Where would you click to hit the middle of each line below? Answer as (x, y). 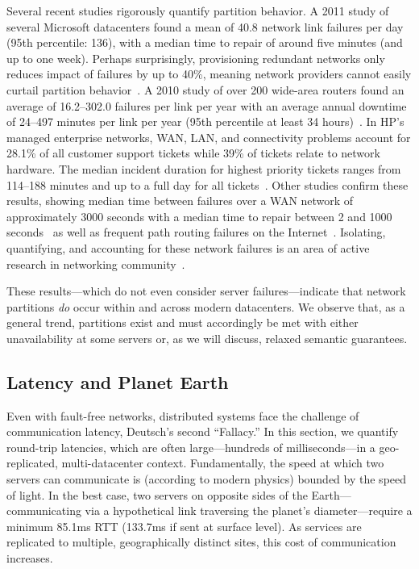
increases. (30, 558)
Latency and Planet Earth (118, 381)
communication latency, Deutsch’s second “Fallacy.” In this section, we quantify (203, 431)
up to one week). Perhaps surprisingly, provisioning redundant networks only (196, 58)
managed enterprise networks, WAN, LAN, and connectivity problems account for (209, 137)
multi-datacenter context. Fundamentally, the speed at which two (223, 463)
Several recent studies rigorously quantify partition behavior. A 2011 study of (198, 10)
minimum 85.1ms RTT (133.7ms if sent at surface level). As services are (184, 526)
